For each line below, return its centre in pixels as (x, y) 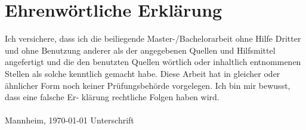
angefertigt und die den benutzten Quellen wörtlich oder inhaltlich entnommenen (153, 62)
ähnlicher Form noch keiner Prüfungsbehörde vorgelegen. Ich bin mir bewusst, (148, 85)
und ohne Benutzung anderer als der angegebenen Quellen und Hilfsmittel (140, 50)
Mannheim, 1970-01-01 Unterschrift (69, 120)
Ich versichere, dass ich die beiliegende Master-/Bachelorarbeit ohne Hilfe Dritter (153, 38)
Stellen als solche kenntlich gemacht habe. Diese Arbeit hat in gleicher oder (143, 73)
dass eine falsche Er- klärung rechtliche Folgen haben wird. (112, 97)
